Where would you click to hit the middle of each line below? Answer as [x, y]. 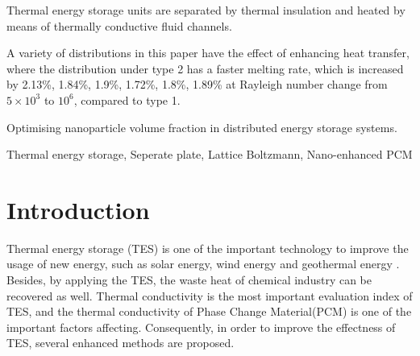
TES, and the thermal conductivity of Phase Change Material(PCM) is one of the [209, 311]
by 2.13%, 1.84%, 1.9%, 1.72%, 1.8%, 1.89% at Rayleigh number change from [197, 84]
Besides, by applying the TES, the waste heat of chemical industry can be [189, 280]
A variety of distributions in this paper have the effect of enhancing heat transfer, [208, 53]
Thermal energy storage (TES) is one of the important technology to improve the [208, 248]
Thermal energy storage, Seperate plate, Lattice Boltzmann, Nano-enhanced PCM [210, 154]
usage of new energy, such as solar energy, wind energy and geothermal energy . [203, 264]
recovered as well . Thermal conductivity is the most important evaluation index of [210, 295]
